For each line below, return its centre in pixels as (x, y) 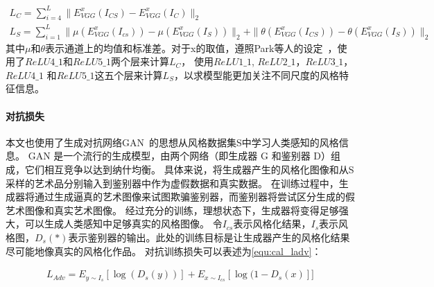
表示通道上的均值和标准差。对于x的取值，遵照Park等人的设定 (184, 47)
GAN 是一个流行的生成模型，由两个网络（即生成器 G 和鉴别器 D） (179, 156)
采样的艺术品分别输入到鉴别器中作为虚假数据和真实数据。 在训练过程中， (172, 183)
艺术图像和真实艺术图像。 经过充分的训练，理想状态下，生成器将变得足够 (172, 210)
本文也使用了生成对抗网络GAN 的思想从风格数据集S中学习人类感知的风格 (172, 142)
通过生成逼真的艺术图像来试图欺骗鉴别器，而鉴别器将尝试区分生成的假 (194, 197)
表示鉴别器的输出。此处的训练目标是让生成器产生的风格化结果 (209, 237)
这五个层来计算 (129, 75)
